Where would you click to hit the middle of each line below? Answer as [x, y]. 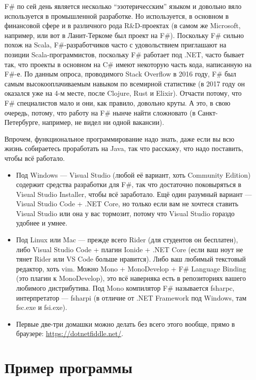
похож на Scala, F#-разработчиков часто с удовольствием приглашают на [115, 45]
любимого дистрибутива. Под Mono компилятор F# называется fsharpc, [125, 288]
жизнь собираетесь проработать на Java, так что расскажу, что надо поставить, [124, 148]
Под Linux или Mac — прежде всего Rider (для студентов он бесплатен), [127, 240]
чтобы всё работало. [35, 158]
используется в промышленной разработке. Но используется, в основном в [117, 16]
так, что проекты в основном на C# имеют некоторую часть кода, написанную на [128, 64]
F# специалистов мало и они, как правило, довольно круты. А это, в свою [118, 102]
